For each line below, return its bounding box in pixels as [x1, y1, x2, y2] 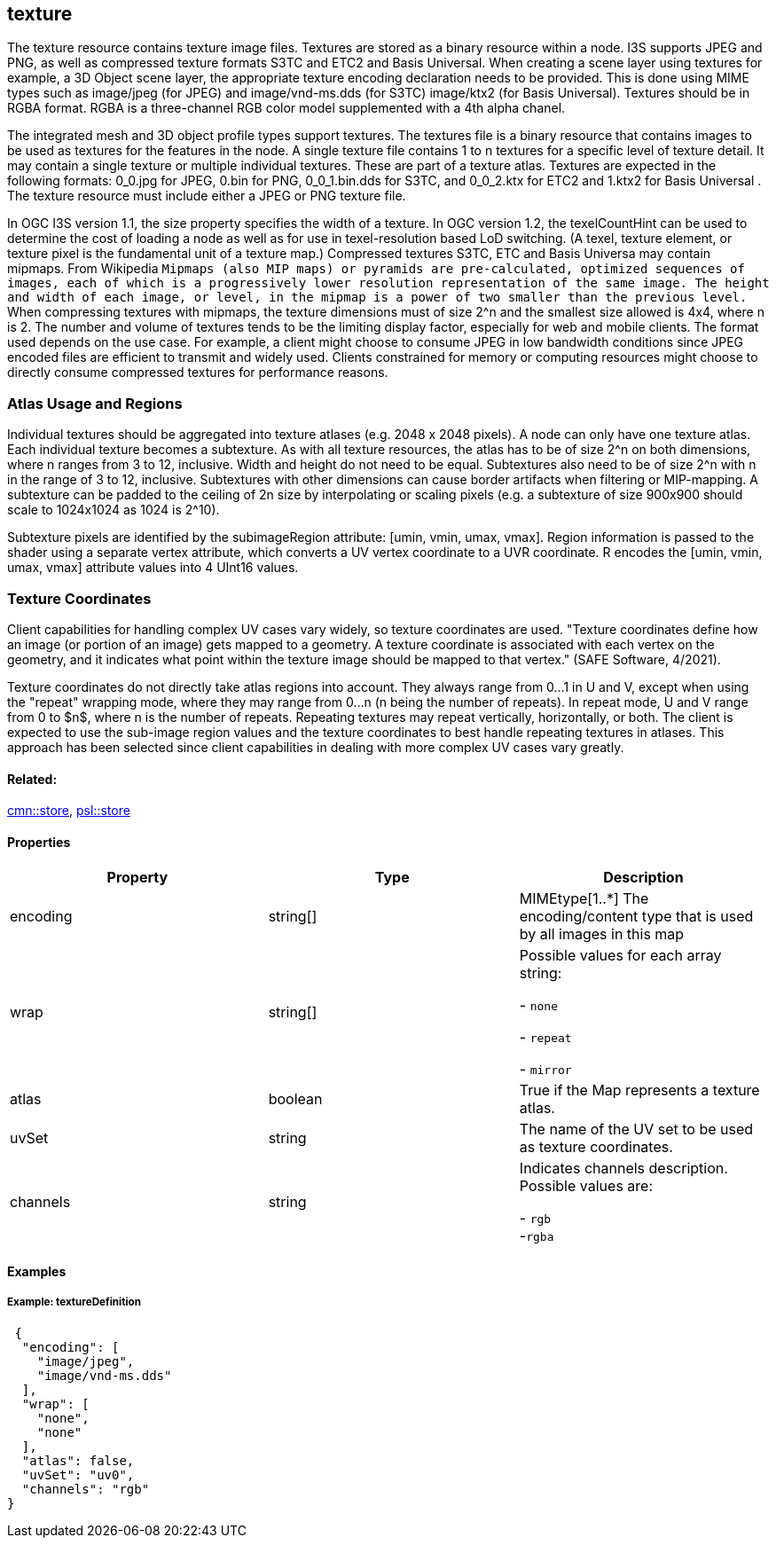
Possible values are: [519, 1177, 654, 1196]
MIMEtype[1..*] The [519, 890, 649, 908]
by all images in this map [519, 925, 685, 944]
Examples [7, 1263, 67, 1279]
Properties [7, 834, 71, 850]
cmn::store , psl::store [7, 803, 130, 819]
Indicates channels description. [519, 1159, 728, 1178]
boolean [268, 1090, 323, 1109]
